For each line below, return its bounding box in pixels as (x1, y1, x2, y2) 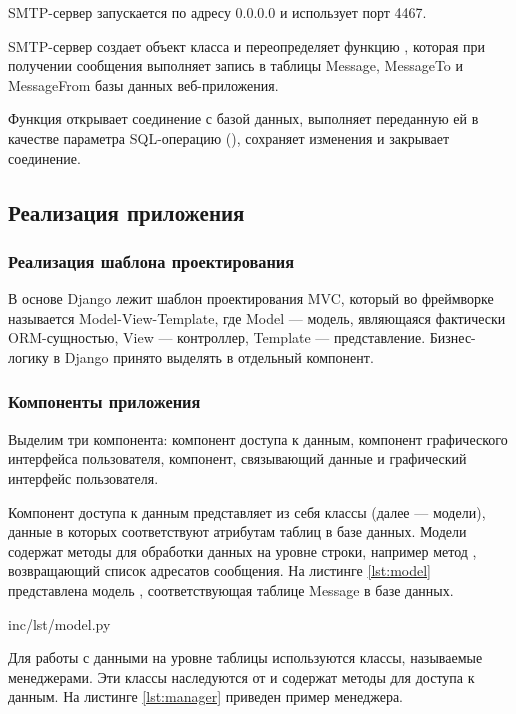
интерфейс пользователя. (8, 467, 159, 488)
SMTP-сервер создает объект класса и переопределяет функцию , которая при (8, 35, 486, 56)
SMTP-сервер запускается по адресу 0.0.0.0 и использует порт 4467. (8, 2, 427, 22)
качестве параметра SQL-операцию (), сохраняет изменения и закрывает (8, 127, 450, 148)
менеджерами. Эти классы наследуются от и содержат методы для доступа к (8, 666, 475, 687)
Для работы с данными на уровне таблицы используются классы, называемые (8, 647, 483, 668)
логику (8, 346, 49, 367)
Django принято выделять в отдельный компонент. (64, 346, 374, 367)
